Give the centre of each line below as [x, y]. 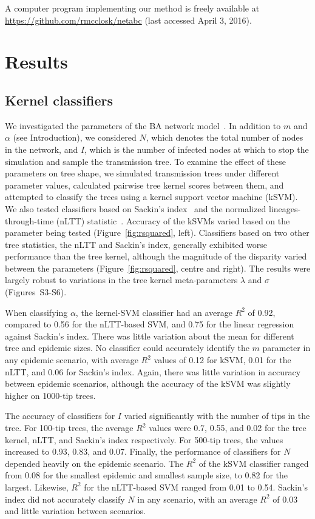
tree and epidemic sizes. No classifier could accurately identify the [127, 348]
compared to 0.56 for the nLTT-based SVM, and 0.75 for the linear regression [150, 324]
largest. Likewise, [37, 487]
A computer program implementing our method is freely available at [132, 8]
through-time [29, 220]
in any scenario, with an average [197, 499]
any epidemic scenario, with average [72, 360]
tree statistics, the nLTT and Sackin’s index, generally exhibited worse [136, 244]
